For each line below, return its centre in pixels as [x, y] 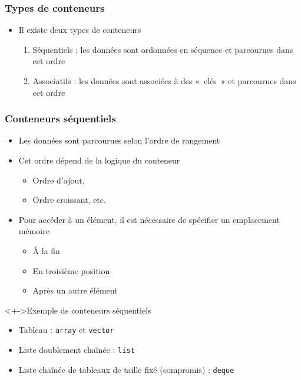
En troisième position [71, 270]
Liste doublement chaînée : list [77, 349]
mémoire [34, 231]
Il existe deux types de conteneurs [80, 30]
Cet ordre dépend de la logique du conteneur [99, 160]
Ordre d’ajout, [59, 180]
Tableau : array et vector [66, 330]
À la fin [46, 250]
